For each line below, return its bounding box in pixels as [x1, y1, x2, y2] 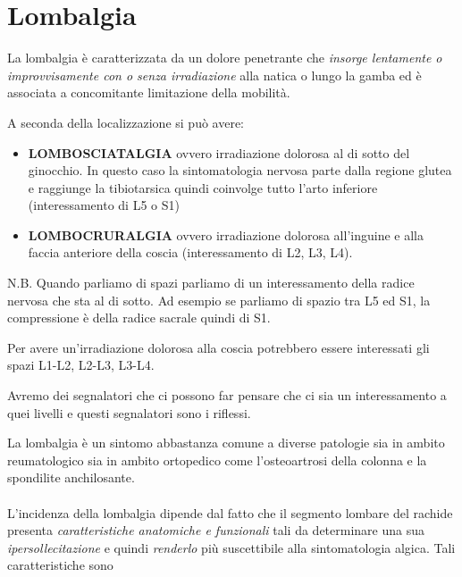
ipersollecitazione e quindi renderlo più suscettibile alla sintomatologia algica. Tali [7, 538, 456, 556]
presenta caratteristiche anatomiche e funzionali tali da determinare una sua [7, 521, 425, 539]
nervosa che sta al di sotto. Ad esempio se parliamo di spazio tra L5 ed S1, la [7, 290, 431, 309]
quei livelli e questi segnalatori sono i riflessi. [7, 403, 251, 422]
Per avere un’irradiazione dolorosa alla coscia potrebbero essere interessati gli [7, 338, 430, 356]
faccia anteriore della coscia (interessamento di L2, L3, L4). [28, 243, 353, 262]
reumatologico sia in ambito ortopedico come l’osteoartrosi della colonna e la [7, 450, 427, 469]
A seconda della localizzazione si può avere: [7, 113, 244, 131]
